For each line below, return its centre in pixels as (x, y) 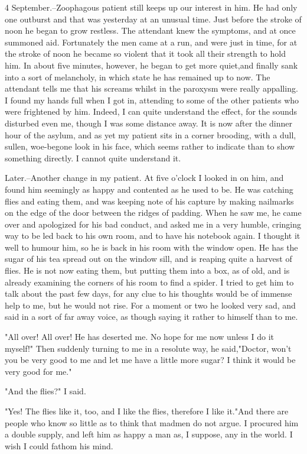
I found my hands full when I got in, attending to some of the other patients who (152, 100)
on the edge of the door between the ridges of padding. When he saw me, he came (153, 213)
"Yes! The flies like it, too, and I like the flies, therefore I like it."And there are (147, 411)
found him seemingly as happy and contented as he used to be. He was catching (149, 189)
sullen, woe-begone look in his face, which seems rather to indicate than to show (150, 146)
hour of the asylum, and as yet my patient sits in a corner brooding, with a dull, (151, 134)
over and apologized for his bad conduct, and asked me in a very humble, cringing (153, 224)
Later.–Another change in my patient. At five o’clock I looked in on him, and (144, 178)
